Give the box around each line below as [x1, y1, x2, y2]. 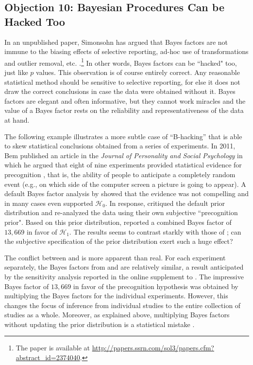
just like [4, 67, 28, 77]
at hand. [4, 115, 30, 125]
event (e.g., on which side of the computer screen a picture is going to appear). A [4, 179, 246, 189]
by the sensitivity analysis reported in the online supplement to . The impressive [4, 271, 244, 281]
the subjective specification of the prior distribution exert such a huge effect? [4, 236, 233, 246]
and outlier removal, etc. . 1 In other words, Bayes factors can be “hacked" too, [4, 56, 237, 68]
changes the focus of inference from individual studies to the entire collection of [4, 300, 241, 310]
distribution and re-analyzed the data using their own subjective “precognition [4, 207, 238, 218]
